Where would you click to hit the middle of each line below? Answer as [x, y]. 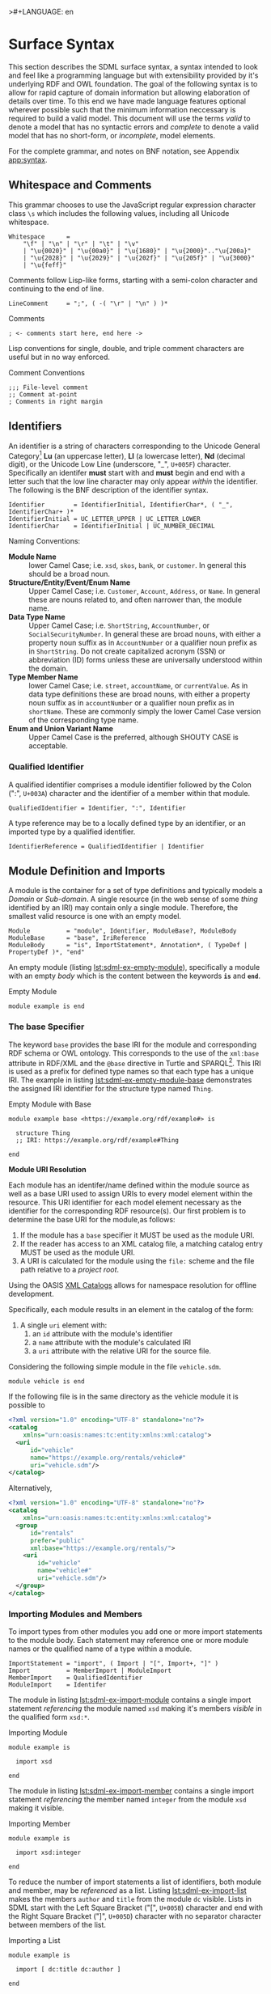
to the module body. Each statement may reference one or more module [129, 1640]
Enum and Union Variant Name [61, 729]
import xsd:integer [49, 1852]
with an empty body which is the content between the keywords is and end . [135, 976]
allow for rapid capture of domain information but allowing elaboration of [129, 92]
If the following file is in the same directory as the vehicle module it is [123, 1397]
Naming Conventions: [44, 541]
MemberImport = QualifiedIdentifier [76, 1678]
